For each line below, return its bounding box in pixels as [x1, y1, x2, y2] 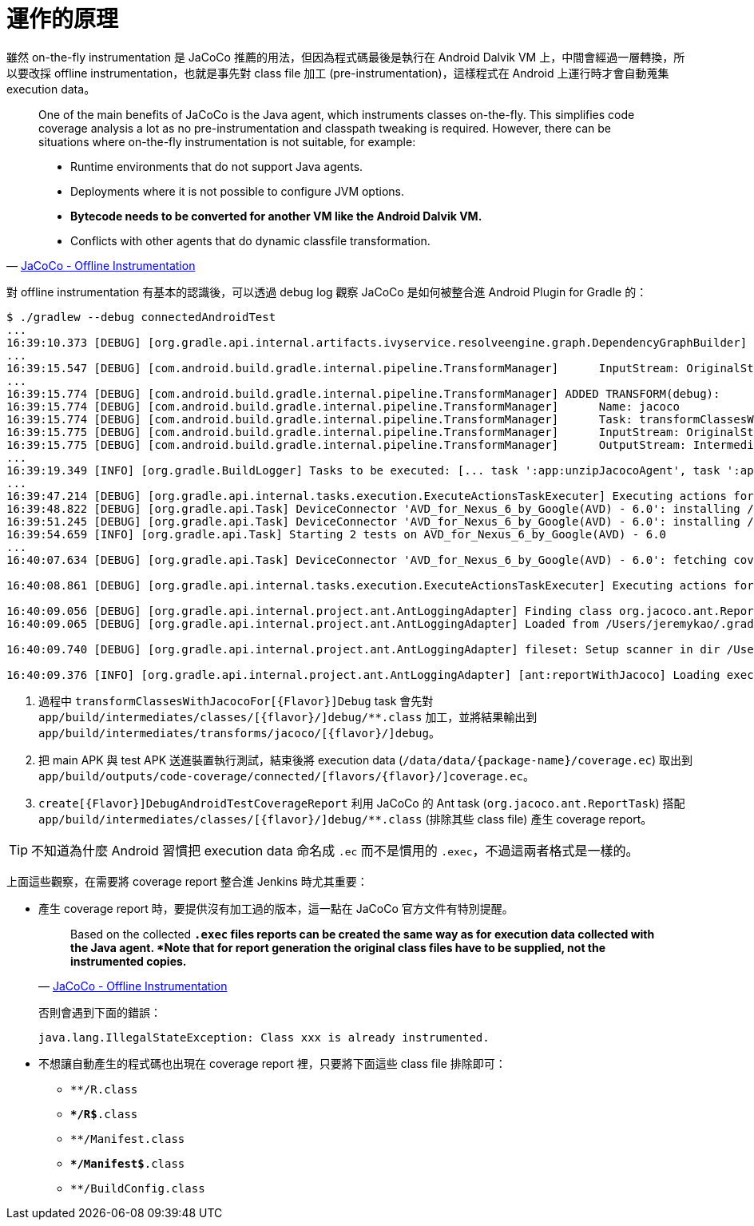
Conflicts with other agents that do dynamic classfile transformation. [70, 233, 431, 248]
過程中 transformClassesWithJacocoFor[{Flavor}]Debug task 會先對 [38, 693, 434, 708]
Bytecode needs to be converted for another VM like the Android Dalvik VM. [70, 208, 482, 223]
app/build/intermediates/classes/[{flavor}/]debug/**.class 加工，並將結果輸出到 [38, 709, 538, 724]
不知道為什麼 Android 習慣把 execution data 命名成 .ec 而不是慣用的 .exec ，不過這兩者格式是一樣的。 [31, 842, 639, 859]
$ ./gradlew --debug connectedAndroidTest [6, 310, 276, 323]
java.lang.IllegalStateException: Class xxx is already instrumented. [38, 1030, 490, 1044]
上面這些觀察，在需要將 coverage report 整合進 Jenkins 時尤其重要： [6, 874, 368, 888]
